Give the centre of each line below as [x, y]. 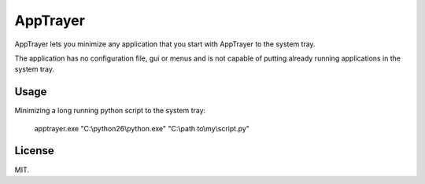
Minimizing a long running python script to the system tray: [110, 111]
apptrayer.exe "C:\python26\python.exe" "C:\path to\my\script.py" [142, 128]
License [34, 151]
